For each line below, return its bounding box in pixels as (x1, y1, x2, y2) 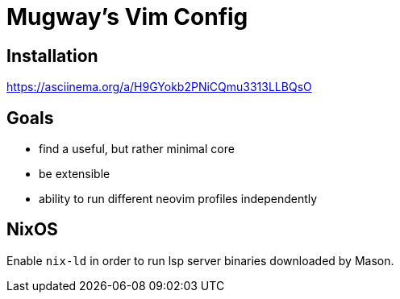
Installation (6, 45, 98, 66)
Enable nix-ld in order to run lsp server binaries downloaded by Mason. (6, 253, 394, 268)
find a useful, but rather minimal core (39, 142, 235, 156)
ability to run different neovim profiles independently (39, 192, 318, 206)
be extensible (39, 167, 110, 181)
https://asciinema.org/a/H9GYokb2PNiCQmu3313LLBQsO (6, 80, 312, 94)
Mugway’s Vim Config (6, 3, 248, 31)
